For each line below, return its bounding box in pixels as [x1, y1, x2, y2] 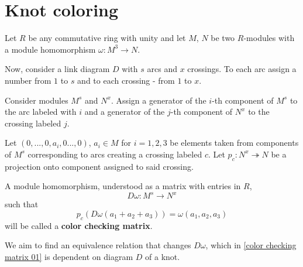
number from [5, 74, 51, 86]
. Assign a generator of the [111, 94, 206, 106]
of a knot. [145, 250, 180, 262]
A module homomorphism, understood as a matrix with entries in [5, 180, 241, 192]
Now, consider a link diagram [5, 63, 110, 75]
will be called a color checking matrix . [5, 219, 153, 231]
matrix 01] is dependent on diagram [5, 250, 133, 262]
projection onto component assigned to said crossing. [5, 160, 194, 172]
